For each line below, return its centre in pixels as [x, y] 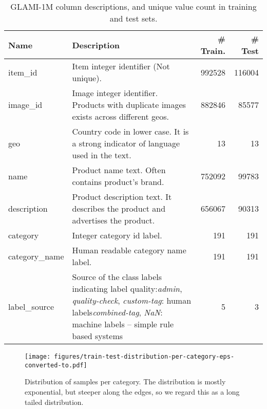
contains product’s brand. [118, 182]
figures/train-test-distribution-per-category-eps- [144, 357]
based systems [98, 336]
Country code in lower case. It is [130, 131]
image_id [25, 105]
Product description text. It [122, 197]
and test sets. [133, 18]
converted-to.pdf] [56, 365]
